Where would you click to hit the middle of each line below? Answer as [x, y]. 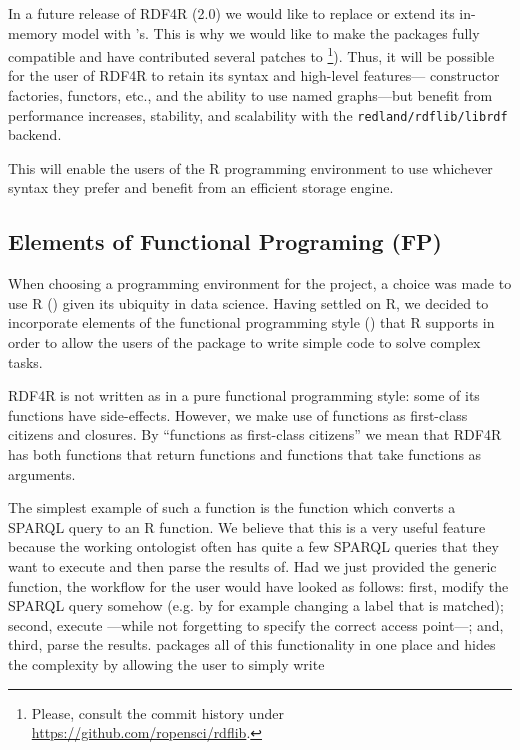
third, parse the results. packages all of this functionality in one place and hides [252, 644]
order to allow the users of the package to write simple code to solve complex [244, 342]
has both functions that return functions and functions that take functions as [245, 454]
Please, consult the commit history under [157, 712]
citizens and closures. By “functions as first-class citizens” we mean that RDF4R [255, 434]
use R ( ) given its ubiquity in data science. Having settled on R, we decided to [248, 302]
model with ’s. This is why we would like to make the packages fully [271, 32]
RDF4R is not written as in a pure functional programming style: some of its [244, 395]
